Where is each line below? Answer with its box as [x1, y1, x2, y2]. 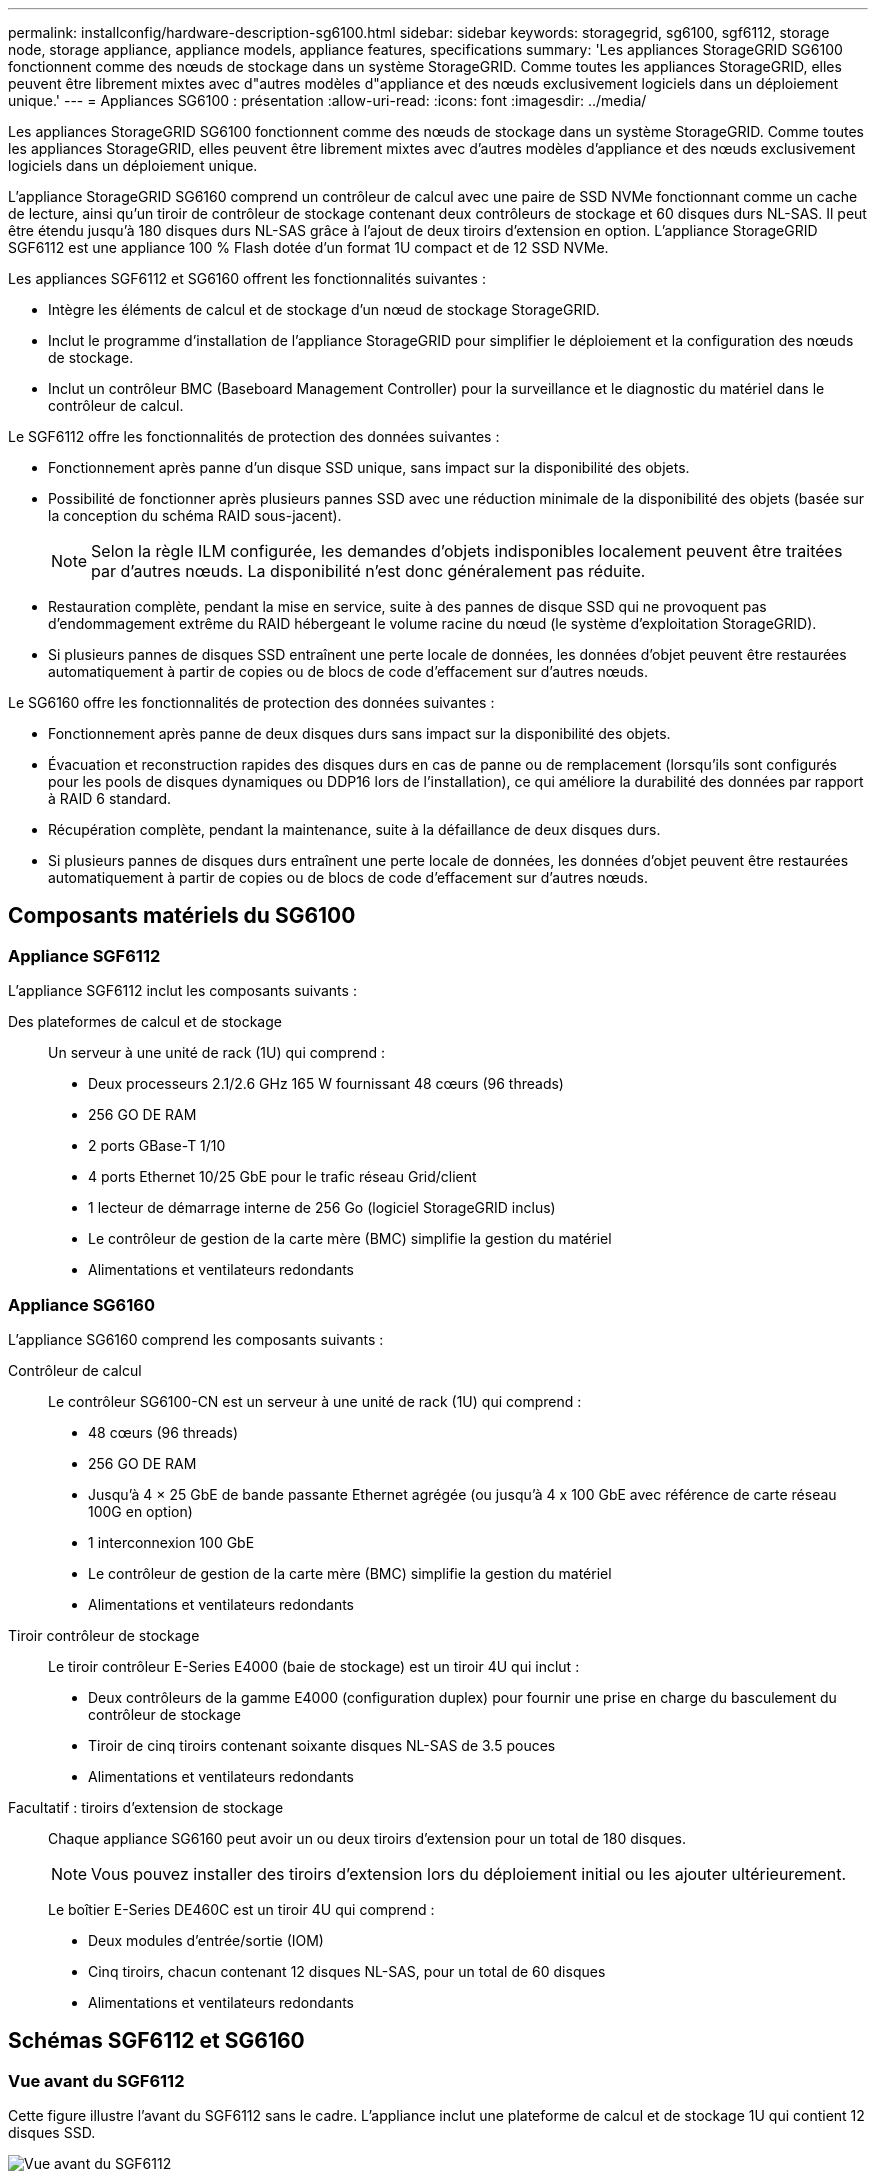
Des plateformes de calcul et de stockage [8, 1013, 282, 1031]
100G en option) [88, 1502, 193, 1520]
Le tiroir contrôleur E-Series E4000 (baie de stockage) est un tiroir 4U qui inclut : [48, 1657, 580, 1675]
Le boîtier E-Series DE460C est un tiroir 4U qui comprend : [48, 1900, 435, 1918]
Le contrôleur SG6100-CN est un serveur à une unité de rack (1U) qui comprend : [48, 1392, 582, 1410]
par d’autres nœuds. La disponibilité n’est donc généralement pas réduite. [91, 561, 646, 581]
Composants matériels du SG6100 [8, 903, 356, 929]
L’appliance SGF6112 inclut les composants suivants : [8, 982, 357, 1000]
